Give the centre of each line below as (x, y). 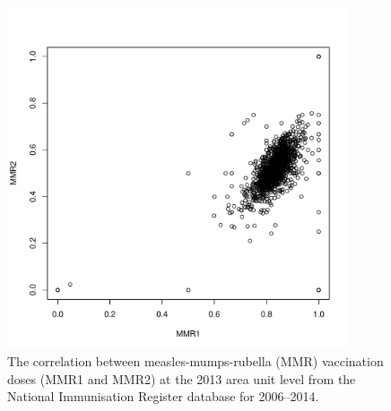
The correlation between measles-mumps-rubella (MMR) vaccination (195, 361)
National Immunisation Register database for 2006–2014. (163, 396)
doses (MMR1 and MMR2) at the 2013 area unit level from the (182, 378)
